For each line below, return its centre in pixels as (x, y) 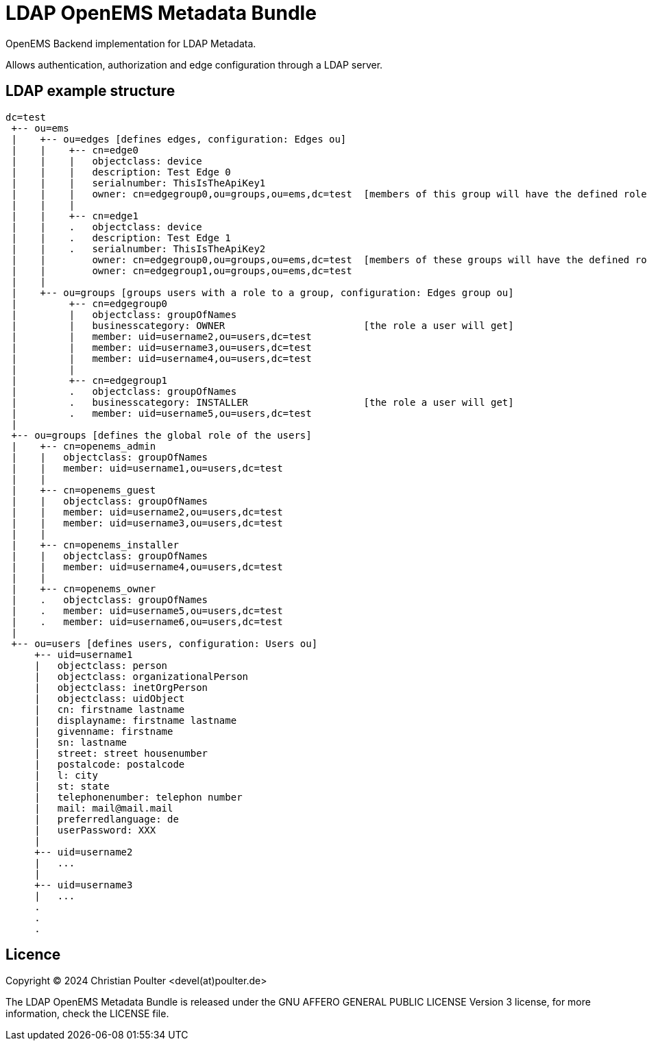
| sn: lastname (81, 742)
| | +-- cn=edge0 (75, 150)
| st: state (72, 786)
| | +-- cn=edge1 (75, 216)
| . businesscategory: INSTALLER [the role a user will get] (263, 402)
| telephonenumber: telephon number (138, 797)
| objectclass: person (101, 665)
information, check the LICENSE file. (87, 1014)
